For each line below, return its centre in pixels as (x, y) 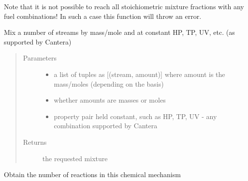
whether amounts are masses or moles (110, 100)
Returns (35, 142)
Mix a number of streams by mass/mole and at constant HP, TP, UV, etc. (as (119, 32)
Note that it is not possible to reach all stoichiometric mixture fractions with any (124, 6)
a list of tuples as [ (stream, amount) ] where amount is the (139, 74)
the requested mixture (75, 158)
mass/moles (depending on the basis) (109, 83)
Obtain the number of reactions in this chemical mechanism (92, 174)
